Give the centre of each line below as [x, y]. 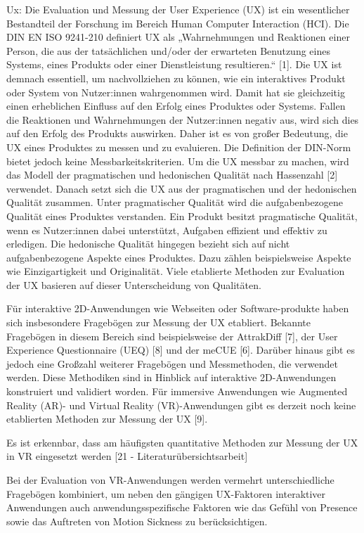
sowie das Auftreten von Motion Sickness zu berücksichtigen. [137, 521]
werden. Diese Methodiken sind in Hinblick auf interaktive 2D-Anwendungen [171, 377]
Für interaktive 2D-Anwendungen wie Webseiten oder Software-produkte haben [178, 308]
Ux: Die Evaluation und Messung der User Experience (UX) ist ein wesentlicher [178, 9]
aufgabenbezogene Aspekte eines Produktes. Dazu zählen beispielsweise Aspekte [179, 257]
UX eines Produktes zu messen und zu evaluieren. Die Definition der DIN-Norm [179, 147]
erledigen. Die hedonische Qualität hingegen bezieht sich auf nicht [148, 244]
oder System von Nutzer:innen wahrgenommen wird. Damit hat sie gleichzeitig [176, 92]
